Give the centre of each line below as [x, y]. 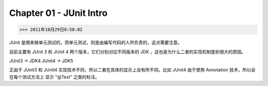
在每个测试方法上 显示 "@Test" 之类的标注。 [54, 77]
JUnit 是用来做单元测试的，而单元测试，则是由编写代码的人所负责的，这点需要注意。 [96, 43]
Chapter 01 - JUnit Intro [58, 13]
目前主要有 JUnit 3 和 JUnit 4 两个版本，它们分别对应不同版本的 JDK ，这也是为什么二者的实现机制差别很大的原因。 [127, 52]
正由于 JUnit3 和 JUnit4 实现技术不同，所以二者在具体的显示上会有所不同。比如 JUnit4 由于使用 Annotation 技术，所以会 [132, 70]
